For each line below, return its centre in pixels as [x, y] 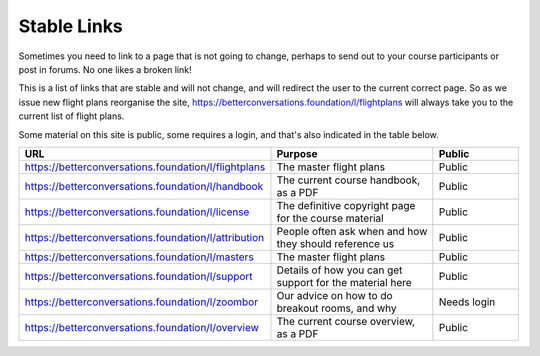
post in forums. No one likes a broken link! [105, 69]
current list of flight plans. [71, 116]
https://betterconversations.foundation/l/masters [139, 257]
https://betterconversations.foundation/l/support [139, 276]
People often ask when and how [352, 231]
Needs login [467, 302]
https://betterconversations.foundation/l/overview [142, 327]
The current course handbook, [348, 180]
